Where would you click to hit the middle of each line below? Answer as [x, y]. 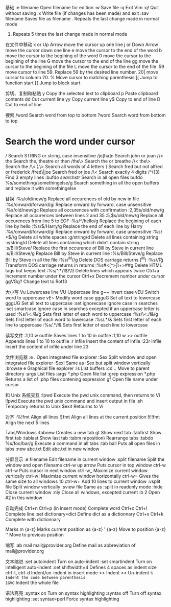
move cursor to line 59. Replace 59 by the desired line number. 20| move [82, 72]
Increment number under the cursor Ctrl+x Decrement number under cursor [85, 276]
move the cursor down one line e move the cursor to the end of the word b [84, 50]
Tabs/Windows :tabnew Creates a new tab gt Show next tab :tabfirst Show [83, 432]
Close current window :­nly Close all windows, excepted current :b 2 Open [83, 492]
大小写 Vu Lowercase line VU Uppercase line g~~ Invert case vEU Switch [82, 292]
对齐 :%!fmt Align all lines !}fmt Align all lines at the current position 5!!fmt [83, 417]
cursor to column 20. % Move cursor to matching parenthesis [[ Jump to [81, 77]
